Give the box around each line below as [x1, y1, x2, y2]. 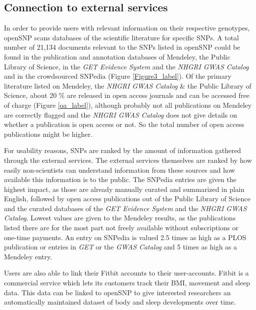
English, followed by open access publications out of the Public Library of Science [4, 193, 251, 204]
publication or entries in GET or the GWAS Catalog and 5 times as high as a [4, 242, 237, 252]
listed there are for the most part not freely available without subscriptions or [4, 222, 239, 233]
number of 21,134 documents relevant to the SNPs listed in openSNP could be [4, 42, 240, 52]
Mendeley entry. [4, 251, 52, 261]
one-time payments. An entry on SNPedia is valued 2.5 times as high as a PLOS [4, 232, 247, 242]
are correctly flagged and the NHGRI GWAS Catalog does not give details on [4, 109, 237, 120]
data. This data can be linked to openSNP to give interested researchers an [4, 287, 231, 297]
